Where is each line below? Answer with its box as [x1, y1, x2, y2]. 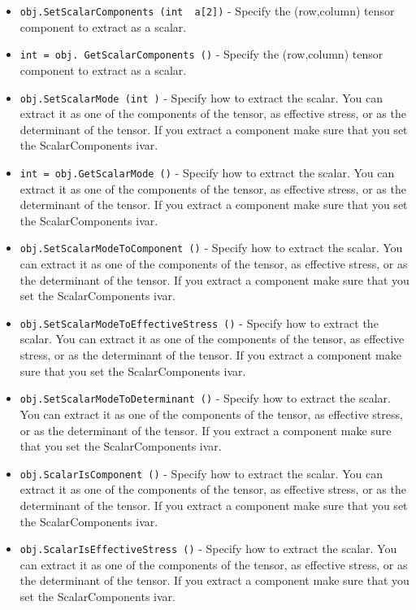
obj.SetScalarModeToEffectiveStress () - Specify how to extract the [19, 314, 379, 331]
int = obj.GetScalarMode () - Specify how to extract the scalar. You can [19, 163, 395, 181]
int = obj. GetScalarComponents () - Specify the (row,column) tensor [19, 46, 383, 63]
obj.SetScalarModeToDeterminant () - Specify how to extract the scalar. [19, 390, 391, 407]
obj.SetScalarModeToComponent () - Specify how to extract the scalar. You [19, 239, 403, 256]
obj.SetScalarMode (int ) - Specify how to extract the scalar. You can [19, 89, 383, 106]
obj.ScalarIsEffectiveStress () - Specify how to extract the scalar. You [19, 540, 397, 557]
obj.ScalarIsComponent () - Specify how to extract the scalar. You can [19, 464, 383, 481]
